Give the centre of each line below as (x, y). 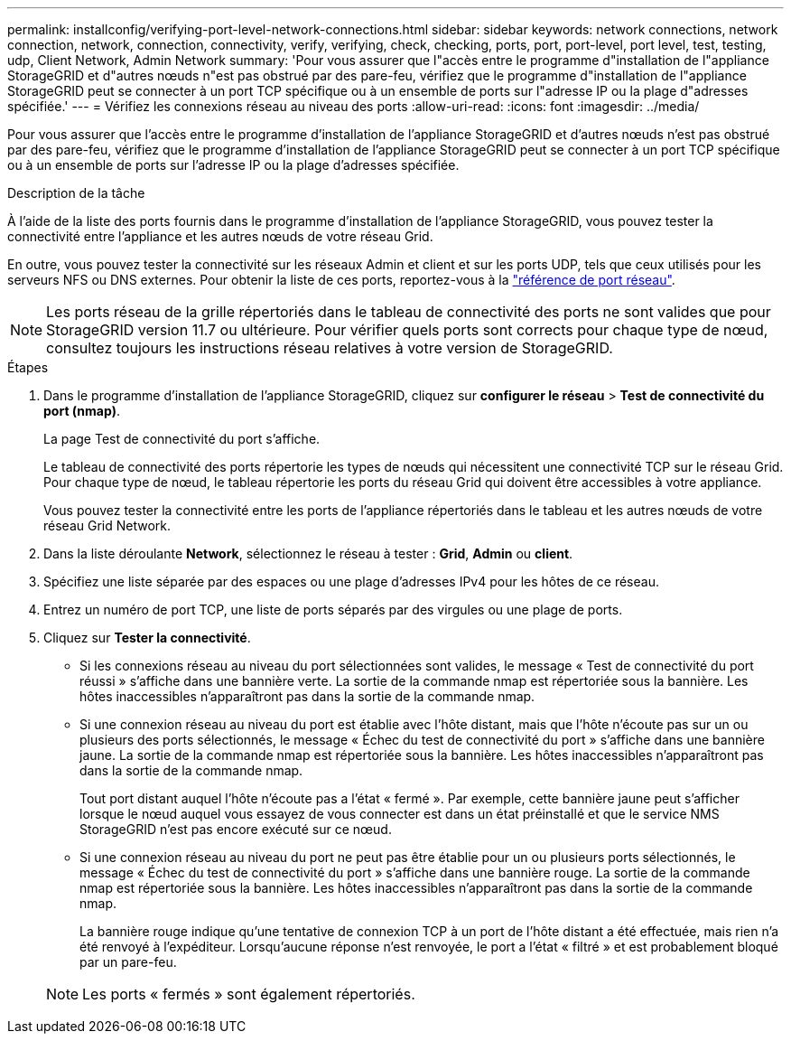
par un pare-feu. (128, 962)
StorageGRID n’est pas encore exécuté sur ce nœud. (236, 829)
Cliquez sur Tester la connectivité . (147, 638)
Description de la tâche (76, 193)
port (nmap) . (82, 411)
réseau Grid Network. (107, 525)
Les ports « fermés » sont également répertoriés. (249, 994)
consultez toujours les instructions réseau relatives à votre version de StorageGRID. (330, 348)
